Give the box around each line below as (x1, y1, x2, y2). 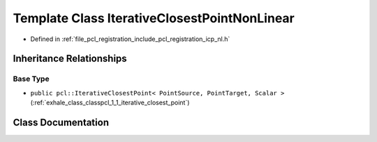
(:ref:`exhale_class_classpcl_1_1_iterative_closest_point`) (30, 98, 190, 107)
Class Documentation (13, 116, 110, 128)
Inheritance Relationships (13, 53, 127, 65)
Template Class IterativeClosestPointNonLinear (13, 10, 295, 26)
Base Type (13, 74, 50, 84)
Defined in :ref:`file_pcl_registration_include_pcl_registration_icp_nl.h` (30, 35, 230, 43)
